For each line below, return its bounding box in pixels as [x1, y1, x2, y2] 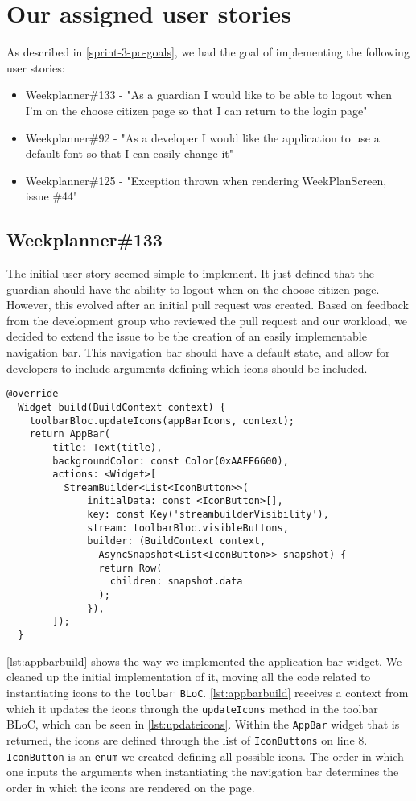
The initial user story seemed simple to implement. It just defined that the [6, 265, 374, 282]
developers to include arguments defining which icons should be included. [6, 359, 368, 376]
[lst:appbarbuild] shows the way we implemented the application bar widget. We [6, 652, 402, 669]
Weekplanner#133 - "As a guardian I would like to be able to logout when [25, 86, 393, 103]
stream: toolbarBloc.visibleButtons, [87, 522, 289, 534]
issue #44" [25, 188, 78, 204]
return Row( [98, 562, 163, 574]
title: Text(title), [52, 441, 163, 453]
